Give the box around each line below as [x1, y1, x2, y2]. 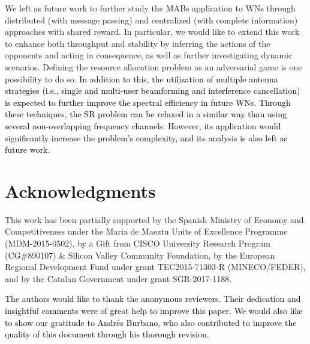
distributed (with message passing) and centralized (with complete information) [5, 13, 298, 26]
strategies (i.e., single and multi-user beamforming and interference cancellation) [5, 84, 300, 97]
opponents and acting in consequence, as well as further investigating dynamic [5, 49, 293, 61]
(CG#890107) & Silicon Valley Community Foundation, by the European [5, 248, 275, 261]
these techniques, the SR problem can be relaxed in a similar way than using [5, 108, 287, 120]
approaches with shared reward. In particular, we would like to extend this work [5, 25, 300, 38]
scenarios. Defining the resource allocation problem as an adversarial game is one [5, 60, 302, 73]
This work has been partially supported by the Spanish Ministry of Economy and [5, 213, 304, 226]
